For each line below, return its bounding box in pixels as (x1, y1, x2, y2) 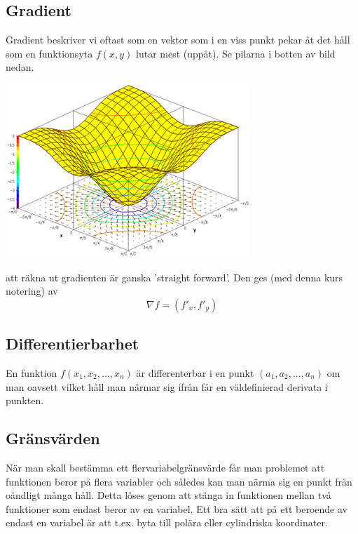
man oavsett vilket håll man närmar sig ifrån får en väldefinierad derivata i (6, 379, 328, 394)
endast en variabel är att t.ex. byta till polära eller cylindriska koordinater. (6, 515, 328, 530)
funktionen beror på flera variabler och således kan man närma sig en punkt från (6, 474, 352, 488)
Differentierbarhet (6, 333, 139, 354)
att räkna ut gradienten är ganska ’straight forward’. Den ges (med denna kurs (6, 269, 343, 284)
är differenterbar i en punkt (136, 365, 254, 380)
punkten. (6, 393, 44, 408)
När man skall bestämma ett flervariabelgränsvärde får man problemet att (6, 460, 325, 474)
